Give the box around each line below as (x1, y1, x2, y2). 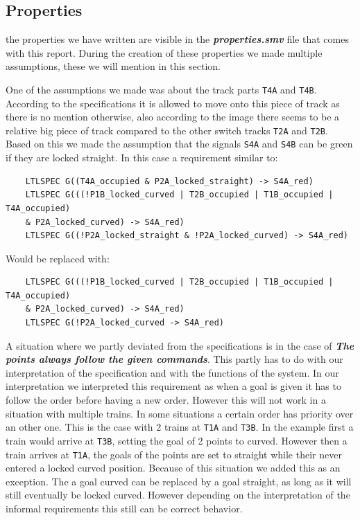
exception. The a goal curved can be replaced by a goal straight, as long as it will (6, 474, 352, 488)
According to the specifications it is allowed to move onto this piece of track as (6, 96, 340, 110)
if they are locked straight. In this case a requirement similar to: (6, 150, 278, 165)
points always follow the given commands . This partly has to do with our (6, 352, 343, 366)
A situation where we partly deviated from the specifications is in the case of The (6, 338, 354, 352)
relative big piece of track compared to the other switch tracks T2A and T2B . (6, 123, 328, 137)
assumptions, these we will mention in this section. (6, 59, 221, 73)
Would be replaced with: (6, 251, 110, 265)
